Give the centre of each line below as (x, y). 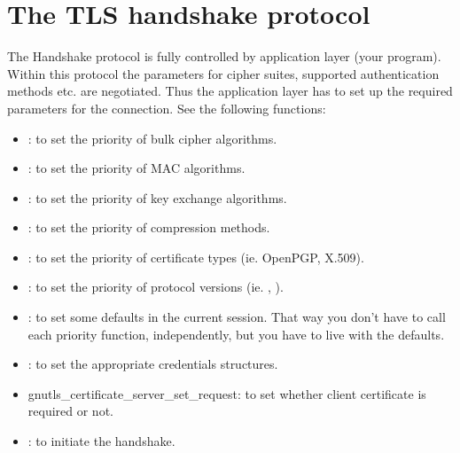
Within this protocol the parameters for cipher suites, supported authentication (223, 73)
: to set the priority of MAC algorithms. (136, 168)
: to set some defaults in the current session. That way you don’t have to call (237, 317)
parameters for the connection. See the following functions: (167, 108)
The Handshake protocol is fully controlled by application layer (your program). (224, 56)
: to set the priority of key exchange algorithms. (157, 197)
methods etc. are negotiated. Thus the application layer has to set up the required (230, 91)
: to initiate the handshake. (101, 441)
